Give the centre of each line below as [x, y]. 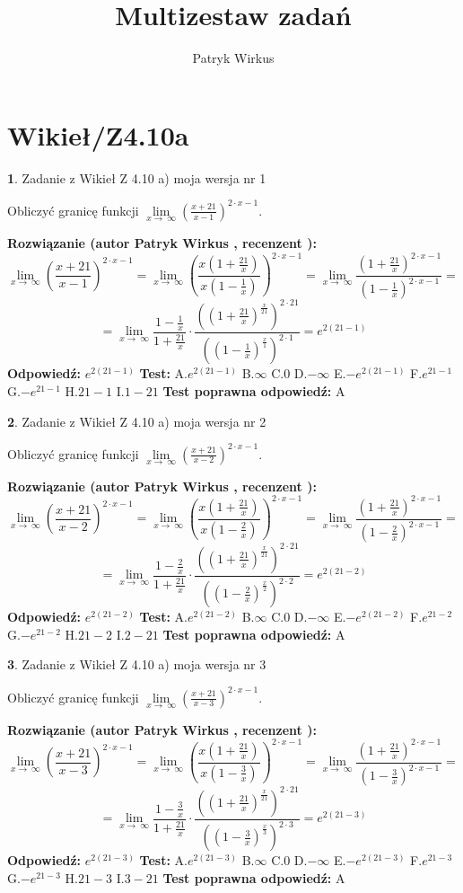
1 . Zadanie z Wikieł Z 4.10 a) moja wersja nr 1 [137, 177]
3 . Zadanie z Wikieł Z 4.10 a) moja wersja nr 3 [137, 664]
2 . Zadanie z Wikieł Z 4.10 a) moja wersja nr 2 [137, 421]
